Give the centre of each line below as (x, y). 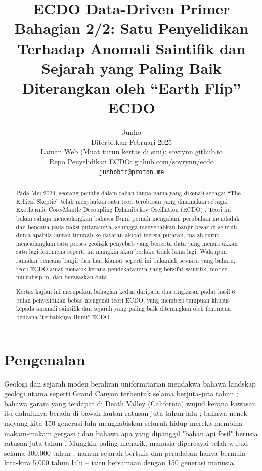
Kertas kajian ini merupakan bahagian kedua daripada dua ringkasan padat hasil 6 (125, 291)
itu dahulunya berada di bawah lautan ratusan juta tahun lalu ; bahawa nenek (126, 413)
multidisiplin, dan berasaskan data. (62, 277)
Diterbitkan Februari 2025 (132, 141)
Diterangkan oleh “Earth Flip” (132, 87)
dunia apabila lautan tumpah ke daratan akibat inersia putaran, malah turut (117, 235)
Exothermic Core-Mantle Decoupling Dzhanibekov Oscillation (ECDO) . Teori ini (123, 210)
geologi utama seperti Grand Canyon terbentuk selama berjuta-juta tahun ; (121, 393)
